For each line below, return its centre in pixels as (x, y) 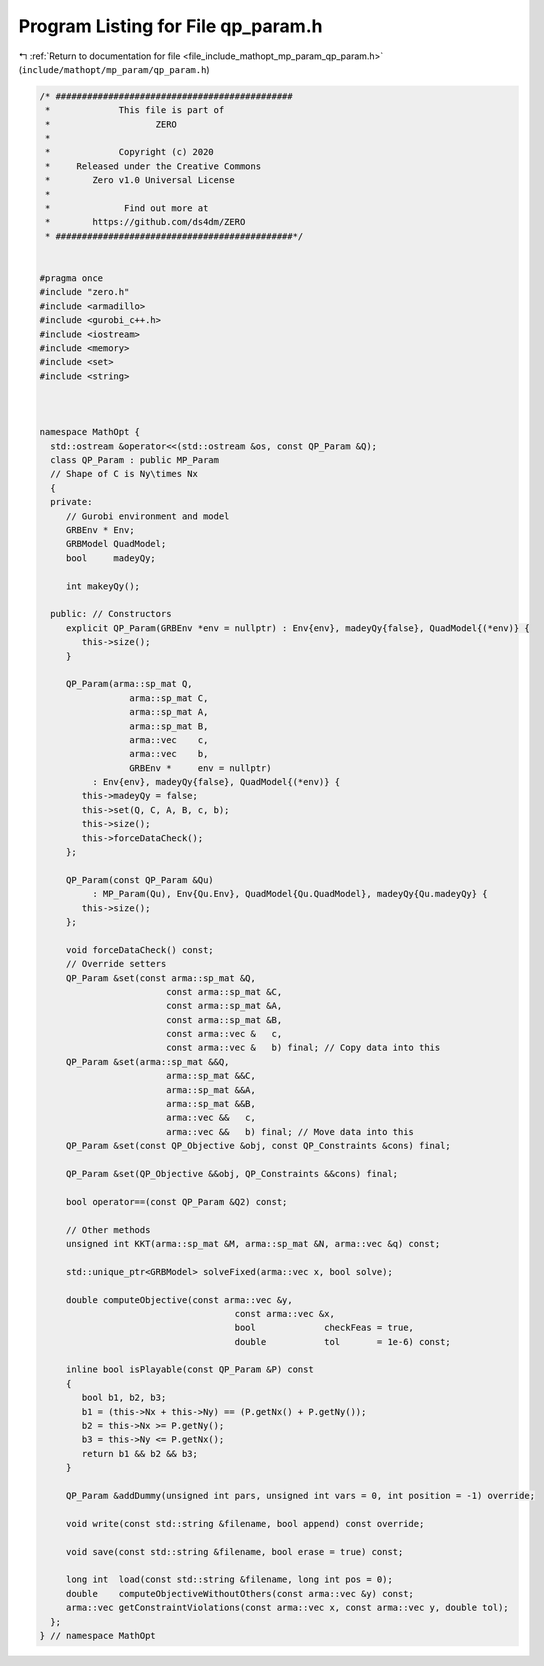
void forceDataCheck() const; (139, 949)
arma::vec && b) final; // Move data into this (290, 1131)
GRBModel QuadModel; (116, 544)
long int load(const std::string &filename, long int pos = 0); (229, 1579)
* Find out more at (127, 208)
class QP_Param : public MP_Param (135, 460)
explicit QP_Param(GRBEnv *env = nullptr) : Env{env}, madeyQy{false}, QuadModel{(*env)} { (297, 628)
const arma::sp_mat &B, (224, 1019)
